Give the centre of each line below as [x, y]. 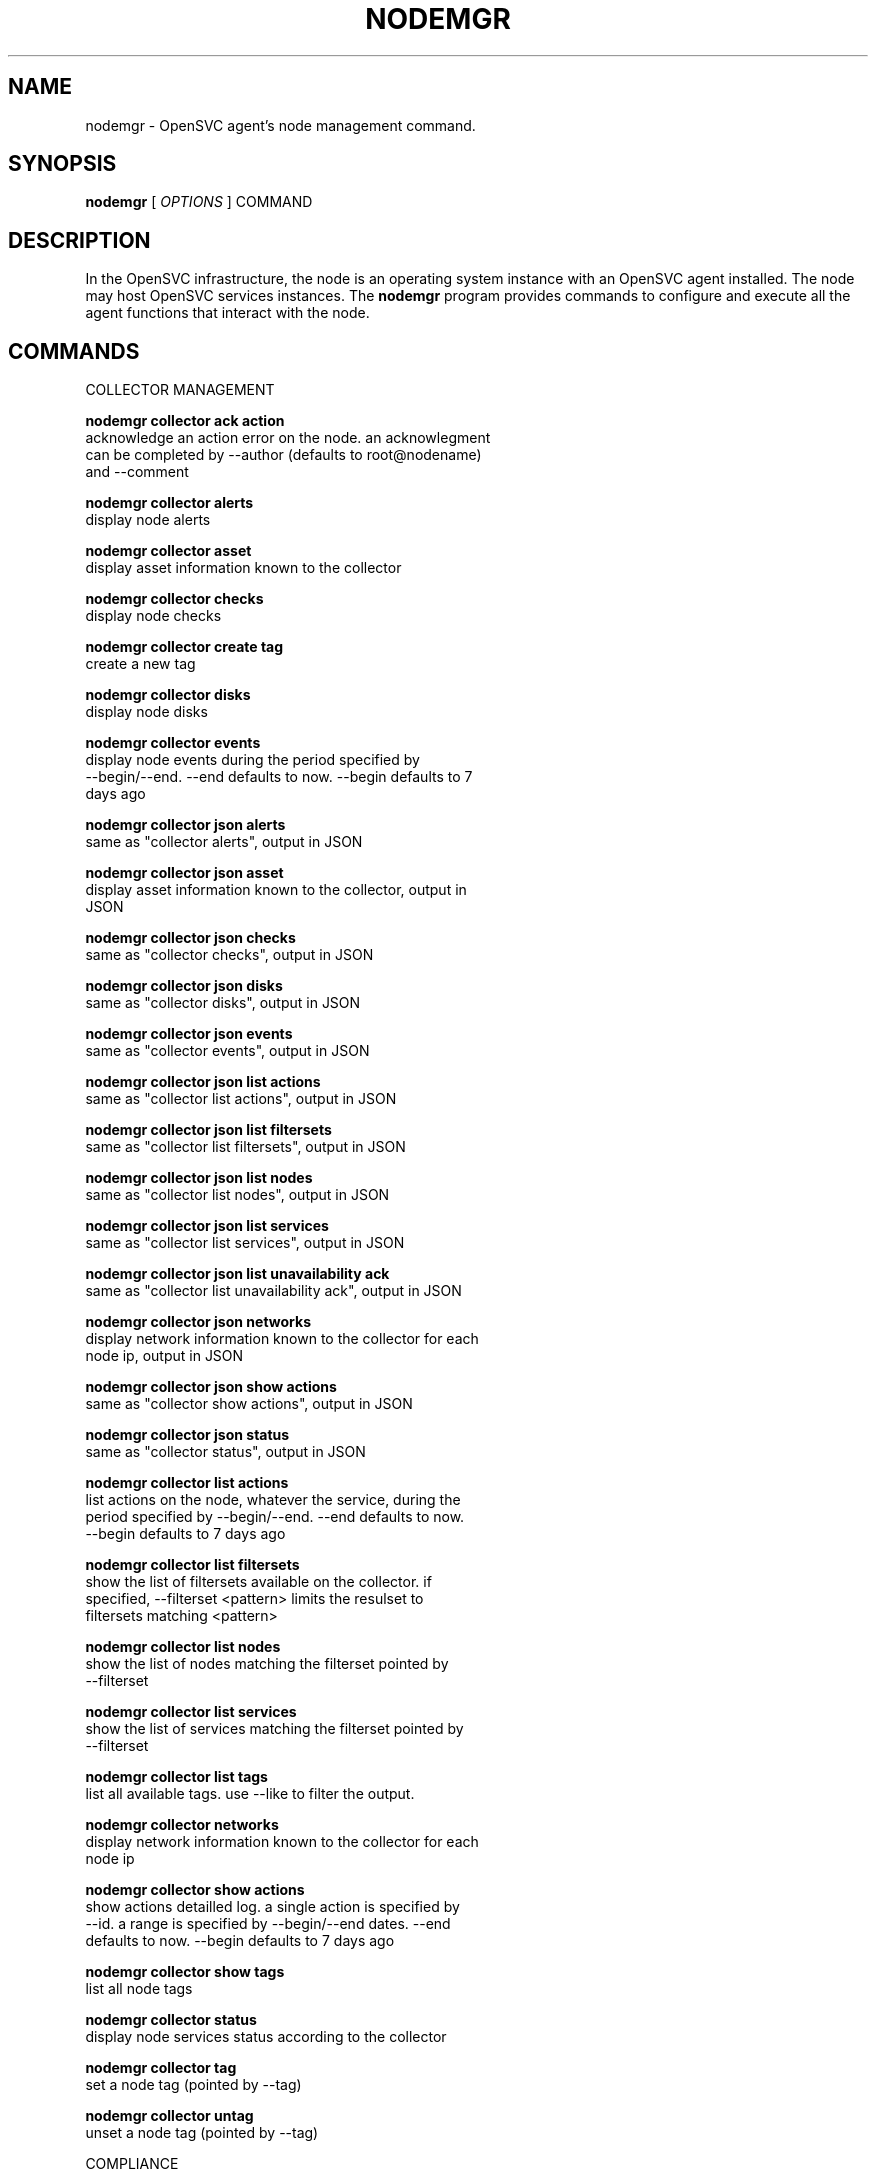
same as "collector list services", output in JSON [245, 1243]
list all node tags [139, 1989]
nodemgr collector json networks [198, 1322]
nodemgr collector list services [191, 1712]
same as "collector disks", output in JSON [223, 1003]
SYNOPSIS [62, 164]
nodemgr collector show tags [185, 1972]
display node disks [146, 712]
